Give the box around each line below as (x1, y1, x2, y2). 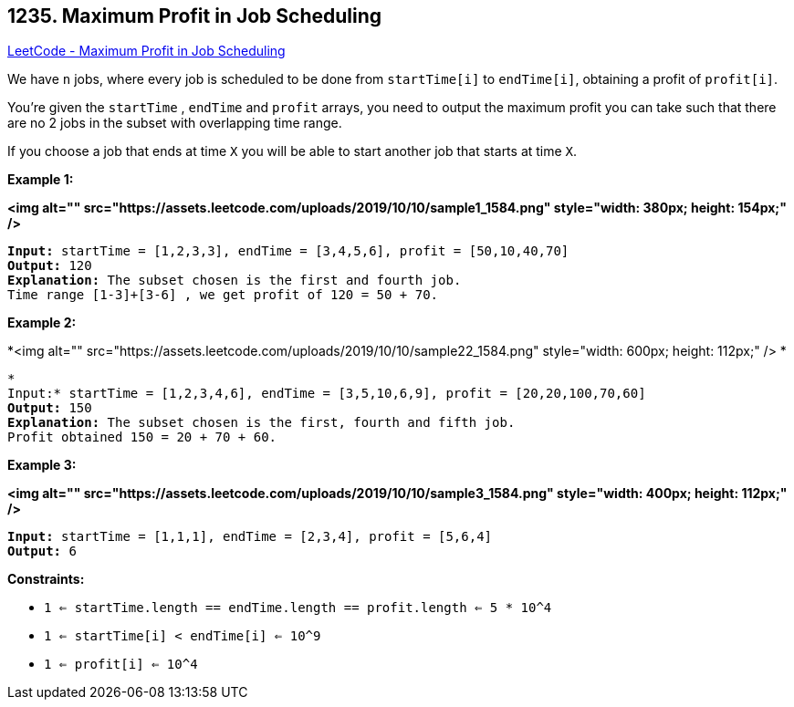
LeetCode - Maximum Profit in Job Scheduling (7, 43, 286, 59)
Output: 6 (7, 544, 77, 559)
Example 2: (7, 315, 77, 331)
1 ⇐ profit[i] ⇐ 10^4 (44, 657, 198, 672)
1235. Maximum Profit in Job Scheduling (7, 5, 382, 27)
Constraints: (7, 571, 85, 587)
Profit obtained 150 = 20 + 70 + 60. (7, 430, 277, 445)
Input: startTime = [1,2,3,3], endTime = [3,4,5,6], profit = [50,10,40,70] (7, 244, 569, 259)
